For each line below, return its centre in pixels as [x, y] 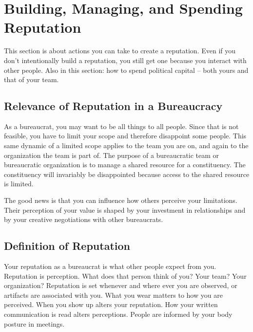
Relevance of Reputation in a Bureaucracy [113, 106]
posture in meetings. [34, 323]
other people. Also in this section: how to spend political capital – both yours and [126, 70]
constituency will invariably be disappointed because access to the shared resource [127, 174]
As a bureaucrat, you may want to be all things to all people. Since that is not [121, 126]
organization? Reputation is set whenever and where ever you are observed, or [121, 285]
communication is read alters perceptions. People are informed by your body [118, 314]
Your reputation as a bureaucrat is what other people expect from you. [110, 266]
